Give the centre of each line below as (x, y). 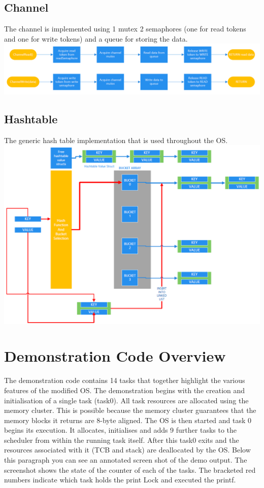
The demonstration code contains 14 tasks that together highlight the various (125, 380)
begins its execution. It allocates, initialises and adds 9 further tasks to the (121, 430)
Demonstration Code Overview (115, 356)
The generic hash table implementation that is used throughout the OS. (116, 140)
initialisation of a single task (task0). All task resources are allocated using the (126, 400)
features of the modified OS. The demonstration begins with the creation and (125, 390)
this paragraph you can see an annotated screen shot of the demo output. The (126, 460)
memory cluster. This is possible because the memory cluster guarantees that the (130, 410)
